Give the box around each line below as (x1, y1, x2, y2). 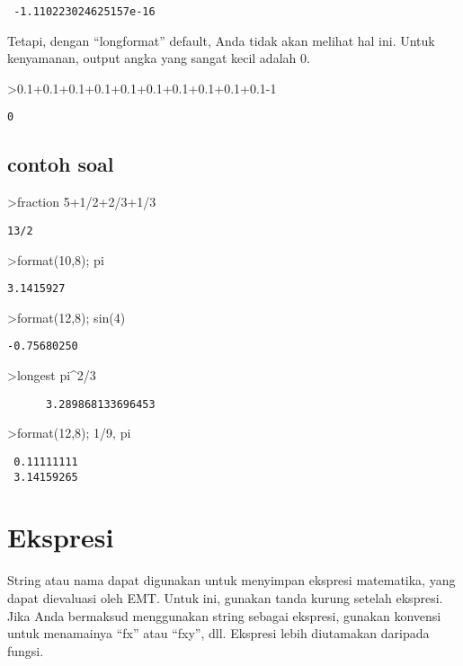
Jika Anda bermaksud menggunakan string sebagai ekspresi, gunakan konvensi (7, 606, 441, 625)
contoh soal (7, 150, 114, 178)
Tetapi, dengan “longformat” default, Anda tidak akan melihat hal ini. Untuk (7, 31, 435, 49)
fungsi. (7, 641, 44, 660)
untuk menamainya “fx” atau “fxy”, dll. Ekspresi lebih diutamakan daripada (7, 624, 430, 643)
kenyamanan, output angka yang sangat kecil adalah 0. (7, 49, 310, 67)
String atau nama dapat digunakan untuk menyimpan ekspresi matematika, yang (7, 571, 456, 590)
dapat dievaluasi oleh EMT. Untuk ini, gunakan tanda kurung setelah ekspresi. (7, 588, 443, 607)
